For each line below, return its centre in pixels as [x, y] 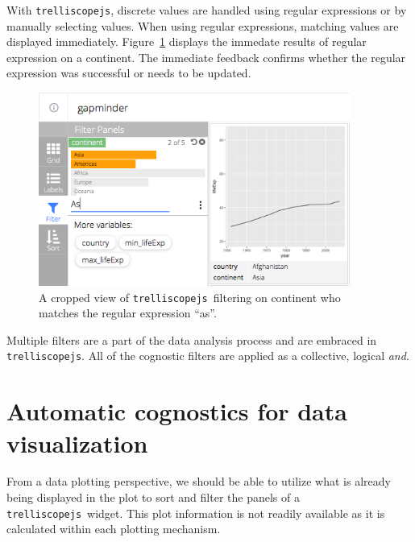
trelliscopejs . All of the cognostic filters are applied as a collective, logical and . [208, 356]
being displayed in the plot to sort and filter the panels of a [153, 497]
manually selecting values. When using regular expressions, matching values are [203, 25]
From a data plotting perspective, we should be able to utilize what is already [199, 481]
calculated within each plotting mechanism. [114, 529]
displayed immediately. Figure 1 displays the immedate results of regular [187, 41]
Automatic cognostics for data [177, 411]
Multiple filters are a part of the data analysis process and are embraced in [192, 339]
